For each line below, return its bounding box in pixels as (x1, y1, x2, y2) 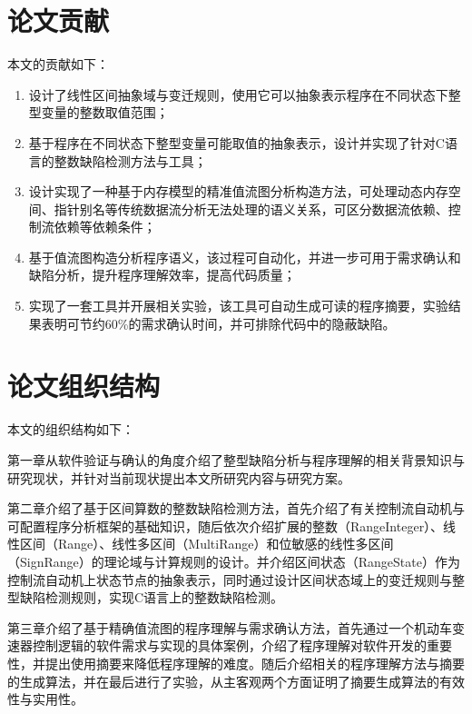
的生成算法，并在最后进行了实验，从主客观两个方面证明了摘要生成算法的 (7, 671, 439, 690)
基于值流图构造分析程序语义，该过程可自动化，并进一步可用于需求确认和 (28, 247, 461, 266)
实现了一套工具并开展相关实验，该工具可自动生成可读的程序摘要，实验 (28, 296, 448, 315)
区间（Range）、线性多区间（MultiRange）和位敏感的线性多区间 (19, 534, 394, 553)
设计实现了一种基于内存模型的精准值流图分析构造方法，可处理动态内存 (28, 182, 448, 201)
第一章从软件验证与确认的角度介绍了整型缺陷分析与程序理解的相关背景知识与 (7, 450, 465, 469)
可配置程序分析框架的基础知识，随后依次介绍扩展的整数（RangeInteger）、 (7, 516, 444, 535)
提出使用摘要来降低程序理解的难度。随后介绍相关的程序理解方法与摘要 (44, 653, 465, 672)
